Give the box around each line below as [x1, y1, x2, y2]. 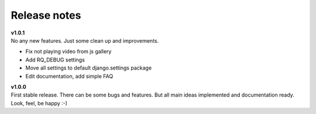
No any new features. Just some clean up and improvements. [11, 37, 159, 44]
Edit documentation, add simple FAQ [25, 72, 114, 80]
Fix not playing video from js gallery [25, 48, 112, 55]
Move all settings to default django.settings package [25, 64, 152, 71]
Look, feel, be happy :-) [11, 99, 67, 106]
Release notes [11, 9, 81, 22]
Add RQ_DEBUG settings [25, 56, 85, 63]
